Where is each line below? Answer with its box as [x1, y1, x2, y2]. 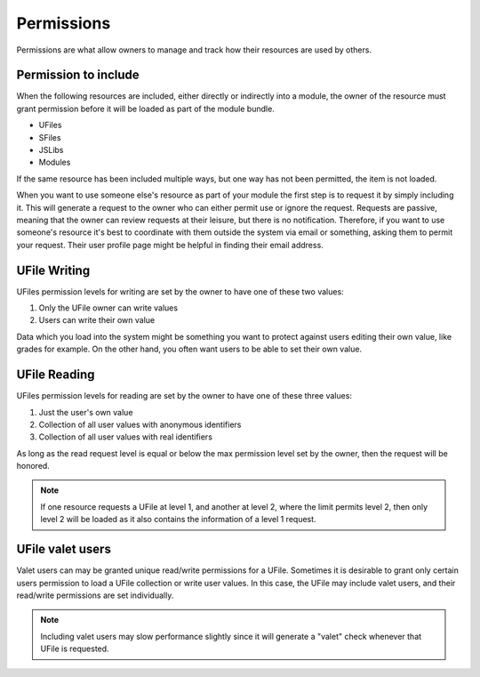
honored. [16, 461, 51, 471]
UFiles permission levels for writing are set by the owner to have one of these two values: [16, 286, 344, 297]
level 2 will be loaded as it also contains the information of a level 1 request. [40, 514, 316, 525]
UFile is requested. [40, 643, 110, 654]
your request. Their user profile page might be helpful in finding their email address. [16, 239, 324, 250]
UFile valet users [16, 542, 111, 557]
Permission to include [16, 68, 140, 83]
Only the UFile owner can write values [38, 302, 178, 313]
